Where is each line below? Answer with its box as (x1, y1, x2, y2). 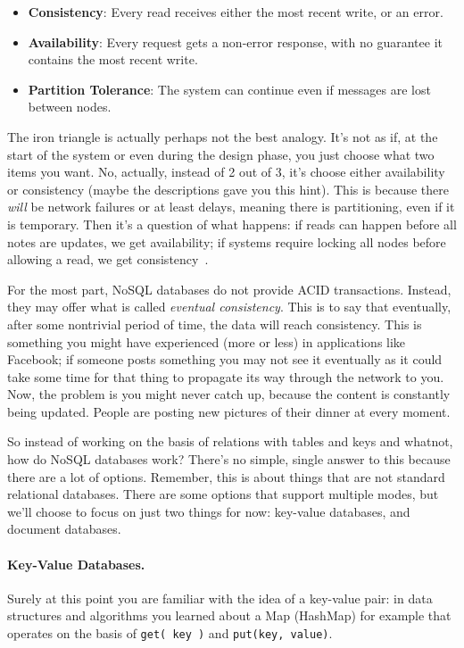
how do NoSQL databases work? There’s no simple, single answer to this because (7, 450, 451, 469)
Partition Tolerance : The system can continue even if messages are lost (28, 79, 431, 98)
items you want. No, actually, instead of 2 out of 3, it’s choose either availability (7, 162, 445, 181)
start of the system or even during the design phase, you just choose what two (7, 145, 435, 163)
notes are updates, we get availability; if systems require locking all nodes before (7, 232, 446, 251)
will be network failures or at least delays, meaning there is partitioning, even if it (7, 197, 455, 216)
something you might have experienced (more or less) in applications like (7, 332, 406, 351)
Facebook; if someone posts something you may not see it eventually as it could (7, 350, 443, 369)
